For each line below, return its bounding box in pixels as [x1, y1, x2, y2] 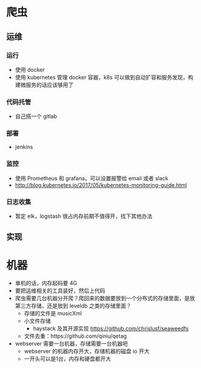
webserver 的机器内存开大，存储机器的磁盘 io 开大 [24, 347, 150, 355]
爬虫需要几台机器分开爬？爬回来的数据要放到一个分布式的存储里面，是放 [14, 295, 195, 302]
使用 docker [14, 66, 45, 73]
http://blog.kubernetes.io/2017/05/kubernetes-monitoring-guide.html [14, 181, 187, 188]
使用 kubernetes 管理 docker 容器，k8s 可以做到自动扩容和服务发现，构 [14, 73, 194, 80]
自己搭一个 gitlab [14, 113, 57, 120]
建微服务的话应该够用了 [14, 81, 74, 88]
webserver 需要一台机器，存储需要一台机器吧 [14, 340, 128, 347]
